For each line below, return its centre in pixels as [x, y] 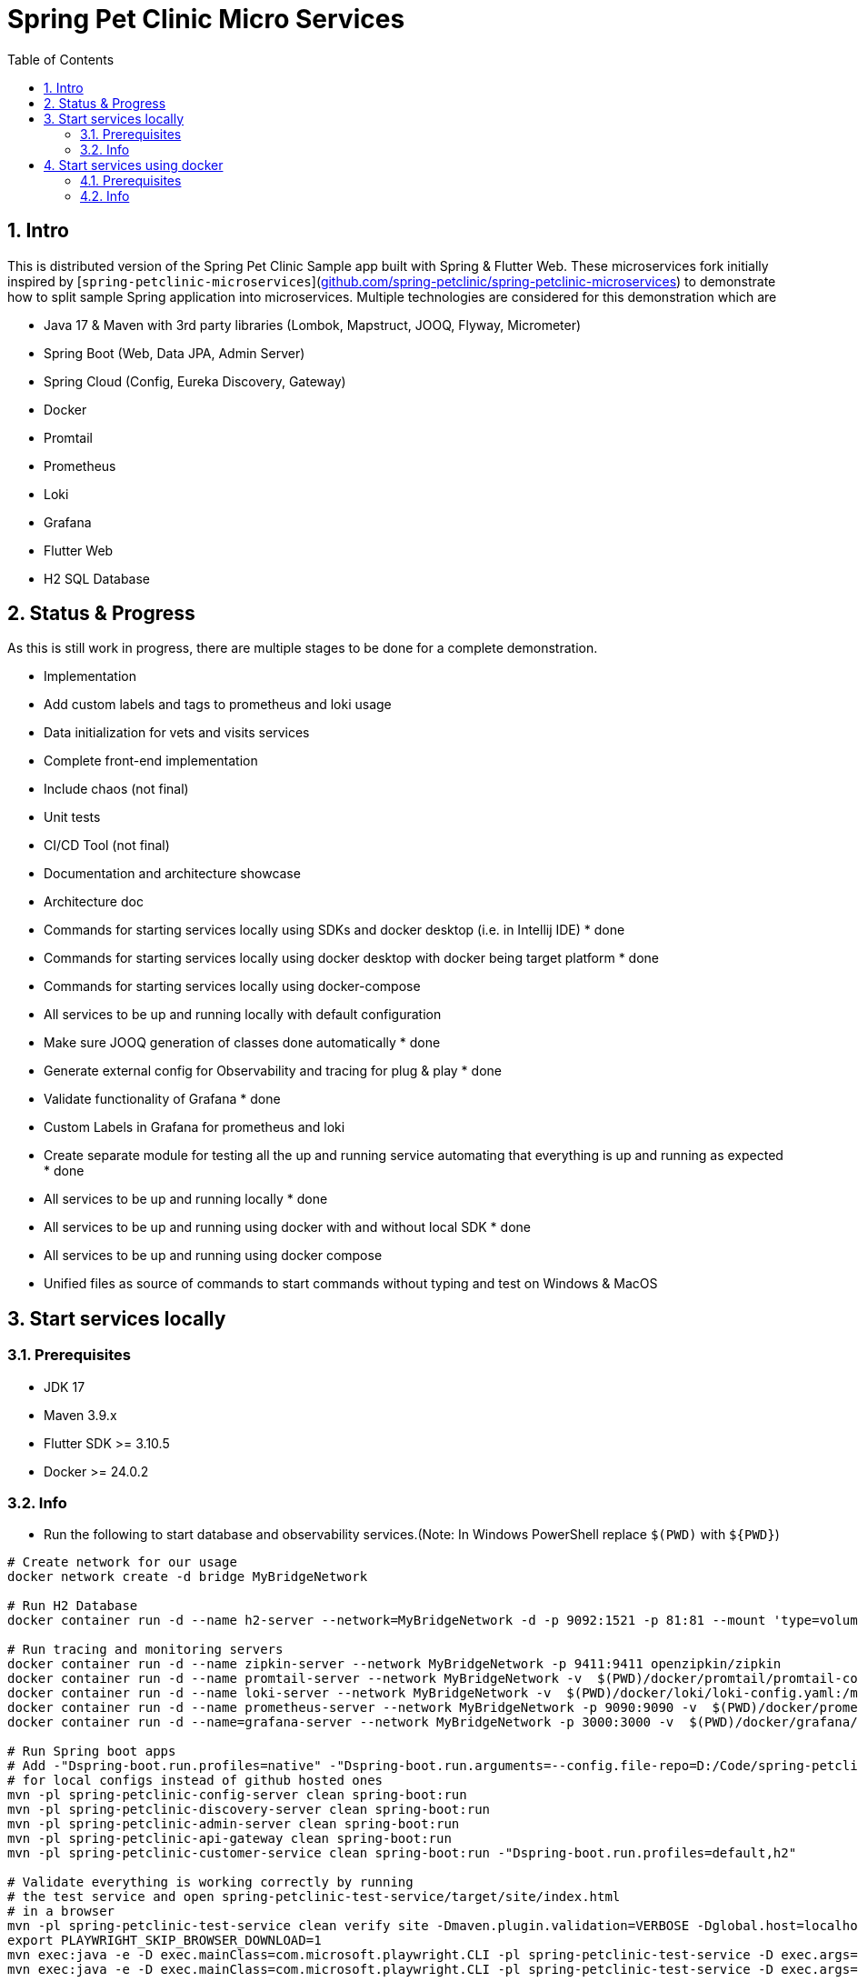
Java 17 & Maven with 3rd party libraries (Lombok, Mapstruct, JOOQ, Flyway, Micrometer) [313, 325]
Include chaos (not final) [116, 789]
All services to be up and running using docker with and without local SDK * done [287, 1227]
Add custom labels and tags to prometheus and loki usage [218, 705]
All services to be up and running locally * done [186, 1199]
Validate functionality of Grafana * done [162, 1099]
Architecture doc [94, 902]
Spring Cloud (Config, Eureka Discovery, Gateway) [195, 381]
